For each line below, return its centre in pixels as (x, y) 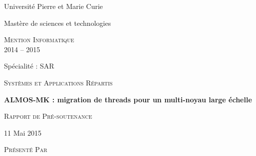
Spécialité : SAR (29, 66)
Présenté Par (26, 149)
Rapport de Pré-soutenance (48, 116)
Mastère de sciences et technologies (58, 23)
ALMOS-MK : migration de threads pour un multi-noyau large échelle (128, 99)
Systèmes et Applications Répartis (58, 82)
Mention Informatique (39, 39)
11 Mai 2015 (23, 132)
